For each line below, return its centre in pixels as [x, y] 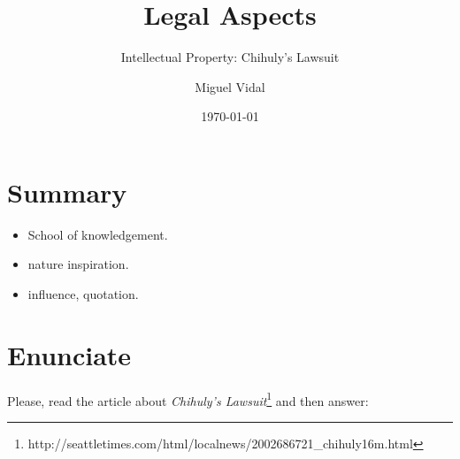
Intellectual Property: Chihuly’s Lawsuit [230, 57]
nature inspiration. [78, 264]
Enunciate [69, 354]
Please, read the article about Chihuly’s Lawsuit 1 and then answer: [188, 399]
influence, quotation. [83, 294]
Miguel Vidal [230, 86]
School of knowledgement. [98, 234]
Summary [67, 191]
